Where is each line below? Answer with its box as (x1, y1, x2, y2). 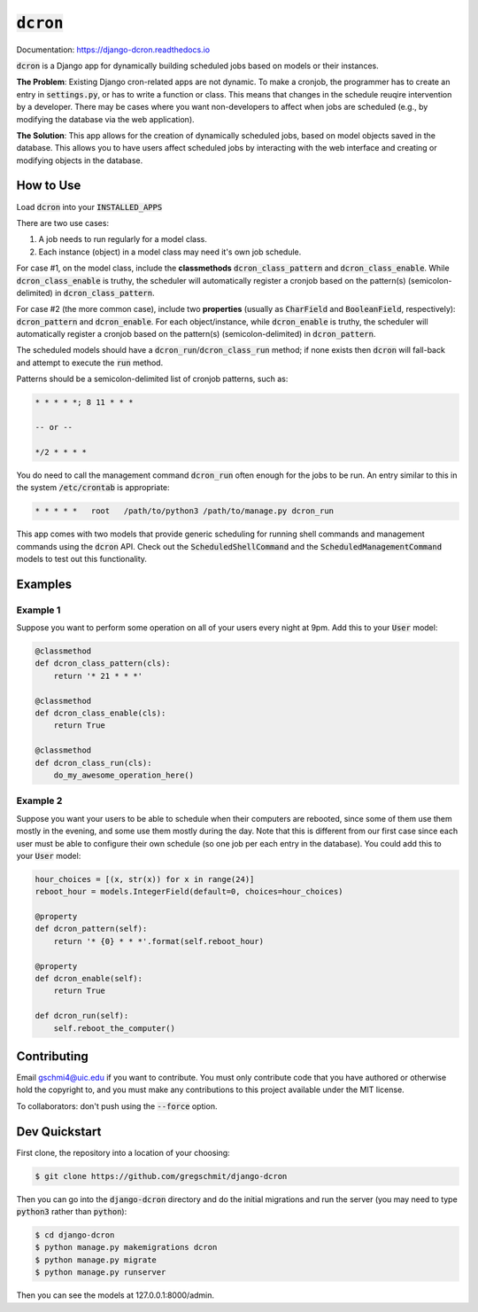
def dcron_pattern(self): (35, 924, 148, 934)
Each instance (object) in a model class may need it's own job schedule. (38, 246, 302, 257)
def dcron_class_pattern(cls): (35, 659, 172, 668)
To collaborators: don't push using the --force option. (16, 1100, 218, 1112)
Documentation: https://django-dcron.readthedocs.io (16, 44, 211, 55)
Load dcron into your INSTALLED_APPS (16, 201, 163, 212)
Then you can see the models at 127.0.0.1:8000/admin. (16, 1290, 215, 1300)
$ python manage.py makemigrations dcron (35, 1242, 218, 1253)
